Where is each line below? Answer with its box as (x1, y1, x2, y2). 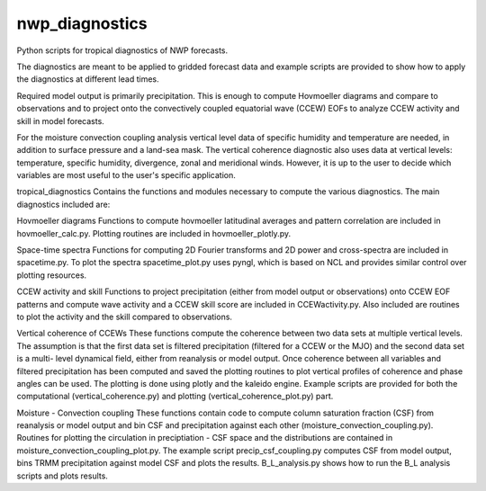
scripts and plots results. (16, 470, 108, 481)
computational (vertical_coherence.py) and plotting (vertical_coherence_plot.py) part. (16, 391, 334, 402)
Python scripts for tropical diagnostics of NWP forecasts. (16, 45, 229, 56)
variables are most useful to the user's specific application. (16, 170, 236, 181)
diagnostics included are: (16, 199, 111, 210)
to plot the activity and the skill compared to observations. (16, 311, 233, 322)
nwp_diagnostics (16, 13, 148, 33)
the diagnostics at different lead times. (16, 74, 159, 85)
